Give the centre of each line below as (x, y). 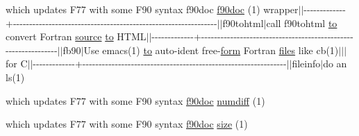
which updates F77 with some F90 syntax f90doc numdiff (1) (135, 100)
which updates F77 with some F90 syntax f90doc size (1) (127, 124)
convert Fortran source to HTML (76, 36)
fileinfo (306, 63)
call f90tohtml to (302, 23)
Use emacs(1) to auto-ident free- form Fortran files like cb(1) (211, 50)
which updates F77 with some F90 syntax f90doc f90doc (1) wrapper (152, 9)
